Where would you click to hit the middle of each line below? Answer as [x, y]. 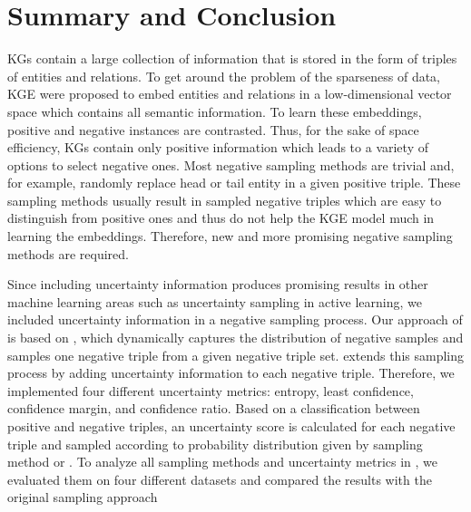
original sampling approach [83, 497]
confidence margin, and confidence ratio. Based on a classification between [214, 408]
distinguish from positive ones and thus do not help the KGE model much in [221, 218]
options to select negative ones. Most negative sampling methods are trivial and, [231, 164]
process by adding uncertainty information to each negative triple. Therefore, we [231, 373]
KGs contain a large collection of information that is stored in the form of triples [232, 58]
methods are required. [68, 253]
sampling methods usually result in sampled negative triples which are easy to [225, 200]
